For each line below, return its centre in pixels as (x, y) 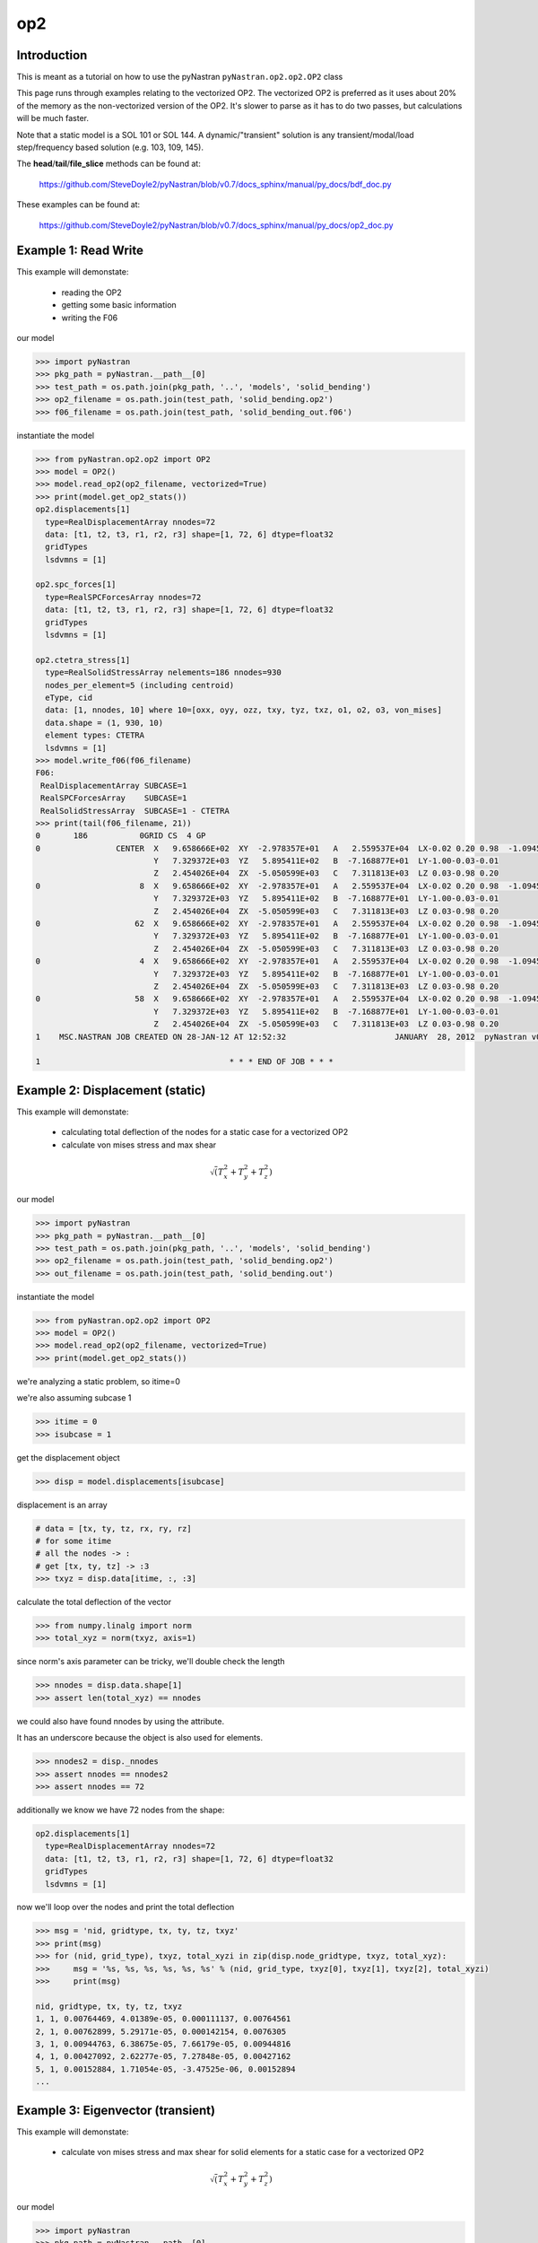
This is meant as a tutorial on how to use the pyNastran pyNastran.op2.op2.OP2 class (180, 77)
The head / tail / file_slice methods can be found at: (108, 164)
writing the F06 (90, 318)
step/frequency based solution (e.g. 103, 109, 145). (110, 147)
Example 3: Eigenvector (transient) (116, 2110)
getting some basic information (119, 305)
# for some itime (74, 1540)
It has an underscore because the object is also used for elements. (140, 1738)
